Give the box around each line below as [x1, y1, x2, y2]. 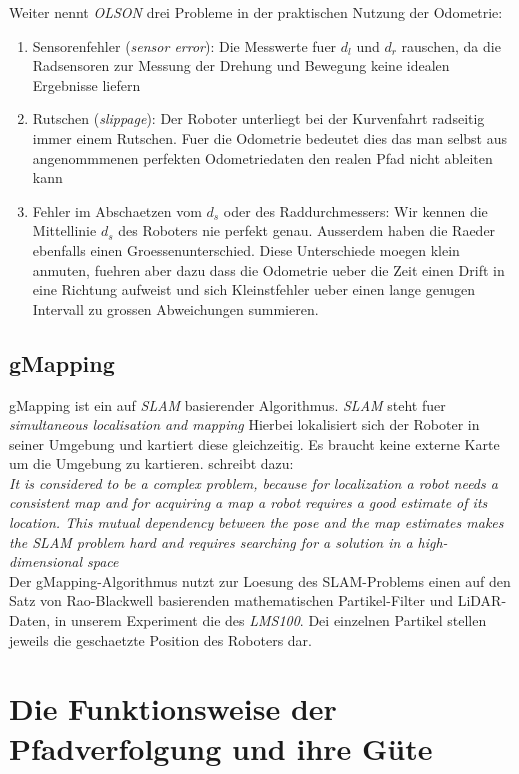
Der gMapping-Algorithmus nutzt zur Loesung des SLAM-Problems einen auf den [9, 570, 511, 591]
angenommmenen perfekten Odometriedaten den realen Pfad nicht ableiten [32, 147, 493, 168]
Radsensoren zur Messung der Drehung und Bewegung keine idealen [32, 55, 450, 76]
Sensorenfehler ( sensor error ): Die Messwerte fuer [32, 35, 337, 56]
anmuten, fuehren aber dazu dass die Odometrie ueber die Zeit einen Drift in [32, 259, 505, 280]
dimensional [9, 551, 82, 572]
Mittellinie [32, 220, 97, 241]
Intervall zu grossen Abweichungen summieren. [32, 298, 319, 319]
